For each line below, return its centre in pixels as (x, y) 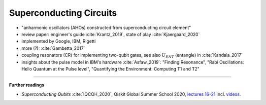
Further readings (27, 85)
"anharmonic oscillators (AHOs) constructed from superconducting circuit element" (106, 28)
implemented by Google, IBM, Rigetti (59, 41)
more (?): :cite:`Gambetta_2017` (53, 48)
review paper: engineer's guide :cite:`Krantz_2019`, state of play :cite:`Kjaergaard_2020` (111, 34)
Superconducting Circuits (63, 13)
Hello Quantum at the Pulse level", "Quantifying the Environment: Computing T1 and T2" (110, 69)
